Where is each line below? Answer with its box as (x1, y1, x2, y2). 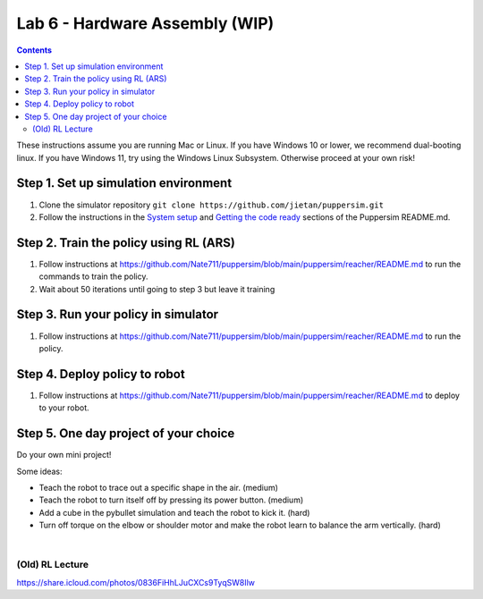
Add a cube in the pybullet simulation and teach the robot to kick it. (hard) (38, 507, 310, 518)
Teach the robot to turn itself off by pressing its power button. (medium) (38, 494, 304, 505)
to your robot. (38, 402, 89, 413)
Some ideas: (16, 466, 63, 477)
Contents (16, 45, 53, 55)
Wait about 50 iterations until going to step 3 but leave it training (38, 283, 275, 294)
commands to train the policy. (38, 271, 148, 282)
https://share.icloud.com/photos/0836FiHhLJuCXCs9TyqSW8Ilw (16, 577, 255, 587)
